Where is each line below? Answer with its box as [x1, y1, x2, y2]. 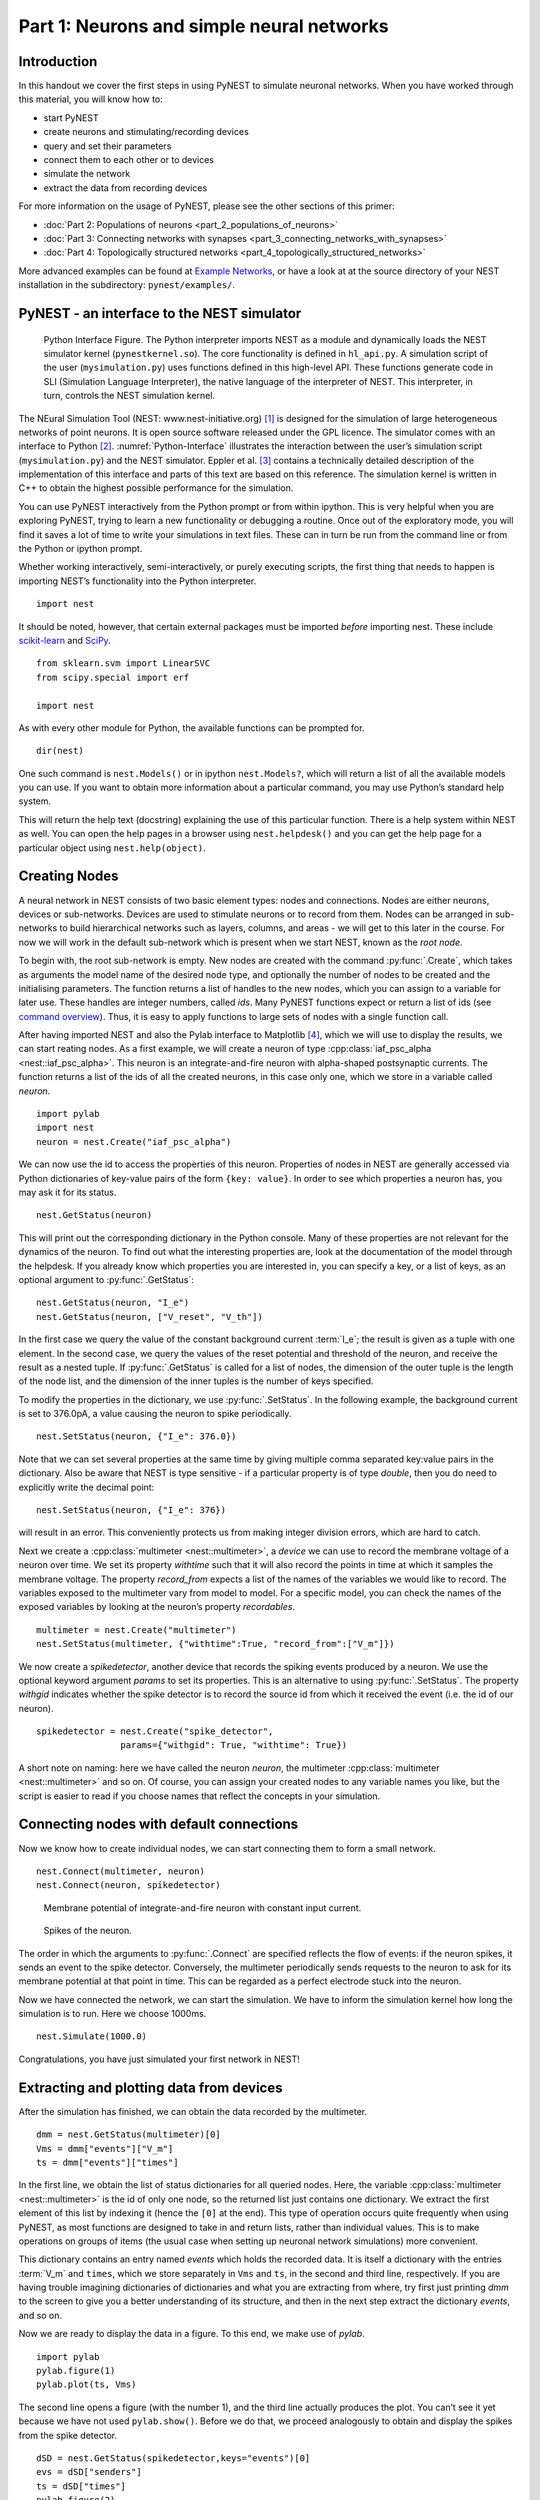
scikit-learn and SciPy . [18, 634, 112, 646]
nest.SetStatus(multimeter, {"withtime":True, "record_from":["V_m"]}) [36, 1638, 395, 1650]
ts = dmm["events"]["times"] [36, 2156, 179, 2168]
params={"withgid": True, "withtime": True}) [120, 1740, 348, 1751]
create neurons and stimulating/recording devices [43, 126, 249, 138]
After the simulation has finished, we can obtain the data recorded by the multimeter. [18, 2105, 368, 2117]
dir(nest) [36, 745, 84, 757]
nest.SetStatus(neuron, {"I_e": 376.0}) [36, 1431, 237, 1442]
